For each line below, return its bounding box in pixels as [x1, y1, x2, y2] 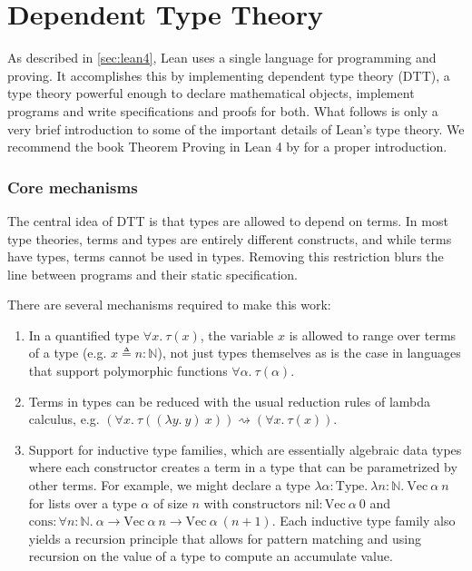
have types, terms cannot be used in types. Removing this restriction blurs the [7, 247, 444, 266]
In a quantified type [28, 325, 140, 344]
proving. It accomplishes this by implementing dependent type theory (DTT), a [7, 65, 450, 84]
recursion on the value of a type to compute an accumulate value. [28, 546, 393, 566]
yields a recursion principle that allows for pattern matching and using [28, 528, 422, 547]
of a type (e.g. [28, 343, 107, 362]
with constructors [203, 493, 301, 512]
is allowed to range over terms [289, 325, 457, 344]
